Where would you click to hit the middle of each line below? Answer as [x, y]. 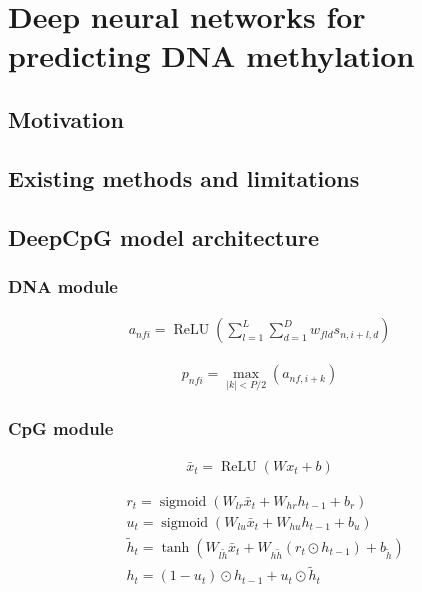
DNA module [63, 285]
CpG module [61, 428]
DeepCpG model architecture [163, 236]
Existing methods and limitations [184, 177]
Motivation [66, 118]
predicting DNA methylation [211, 55]
